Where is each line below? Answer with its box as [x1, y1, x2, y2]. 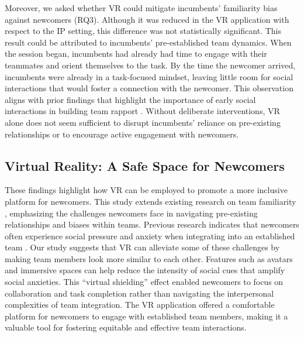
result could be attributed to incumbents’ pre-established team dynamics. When [5, 36, 292, 48]
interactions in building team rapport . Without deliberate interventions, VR [5, 105, 280, 117]
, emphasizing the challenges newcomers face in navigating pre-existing [5, 207, 258, 219]
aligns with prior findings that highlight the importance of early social [5, 93, 256, 105]
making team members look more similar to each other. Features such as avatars [5, 252, 293, 264]
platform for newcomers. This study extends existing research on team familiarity [5, 195, 296, 207]
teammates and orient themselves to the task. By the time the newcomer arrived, [5, 59, 296, 71]
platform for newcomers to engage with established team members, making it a [5, 310, 288, 322]
